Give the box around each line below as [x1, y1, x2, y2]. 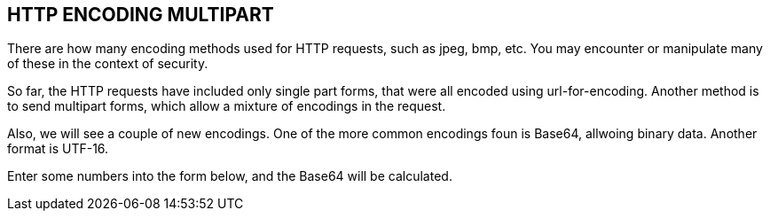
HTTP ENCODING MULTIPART [7, 4, 274, 26]
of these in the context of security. [7, 56, 208, 72]
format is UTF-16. [7, 141, 109, 157]
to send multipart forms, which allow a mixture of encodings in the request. [7, 98, 446, 114]
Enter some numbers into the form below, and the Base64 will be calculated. [7, 168, 452, 184]
